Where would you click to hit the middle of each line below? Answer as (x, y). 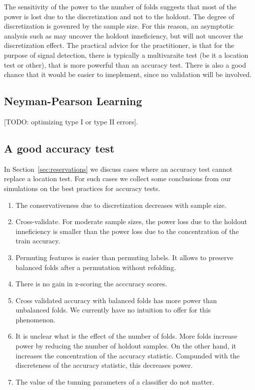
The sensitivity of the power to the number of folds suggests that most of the (120, 6)
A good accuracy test (59, 148)
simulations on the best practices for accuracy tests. (82, 188)
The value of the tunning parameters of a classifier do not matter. (115, 381)
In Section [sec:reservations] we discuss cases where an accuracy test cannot (118, 169)
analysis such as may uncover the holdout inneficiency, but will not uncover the (124, 35)
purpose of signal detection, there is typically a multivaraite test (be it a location (126, 55)
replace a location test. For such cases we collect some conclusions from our (118, 178)
